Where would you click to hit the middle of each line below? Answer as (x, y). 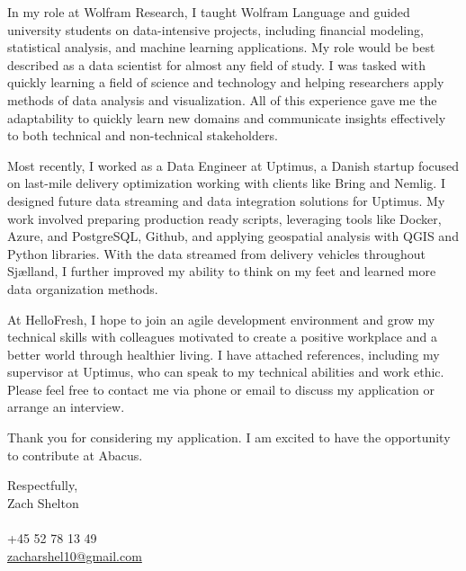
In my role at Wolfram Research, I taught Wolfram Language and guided (209, 12)
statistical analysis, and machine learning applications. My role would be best (221, 47)
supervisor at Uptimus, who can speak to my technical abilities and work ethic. (226, 372)
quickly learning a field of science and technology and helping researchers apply (226, 82)
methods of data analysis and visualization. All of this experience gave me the (222, 99)
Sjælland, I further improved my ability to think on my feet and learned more (222, 271)
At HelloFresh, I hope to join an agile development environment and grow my (221, 319)
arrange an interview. (66, 407)
